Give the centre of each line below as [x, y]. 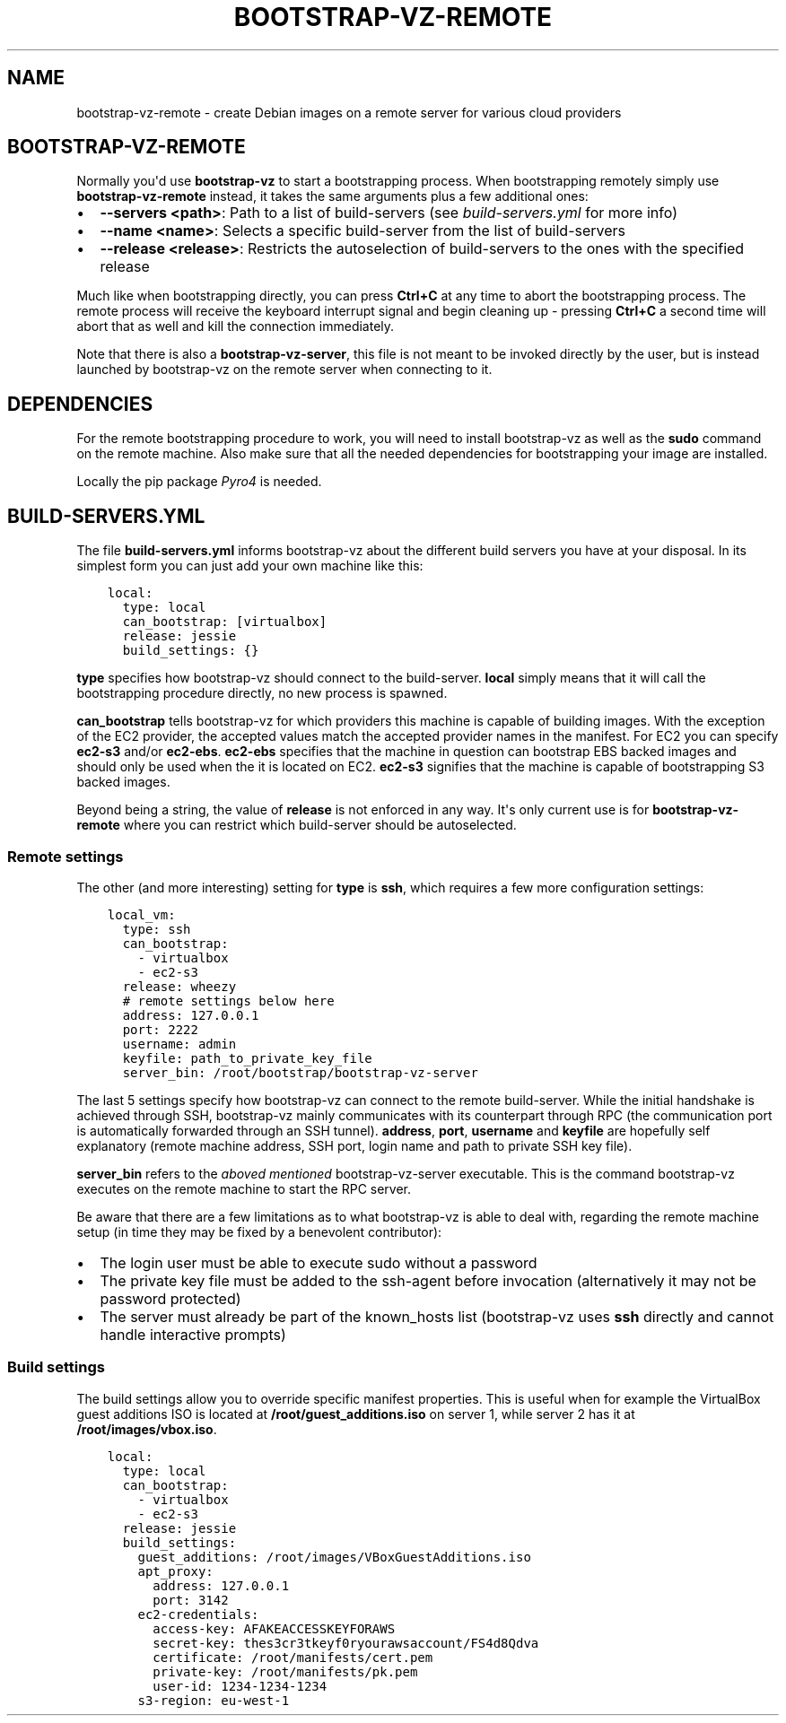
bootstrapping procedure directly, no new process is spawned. [262, 693]
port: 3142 [191, 1600]
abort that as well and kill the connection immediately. [236, 326]
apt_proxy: [175, 1571]
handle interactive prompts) [193, 1334]
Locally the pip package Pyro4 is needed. [199, 482]
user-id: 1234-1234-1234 [240, 1686]
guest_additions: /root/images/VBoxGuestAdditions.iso [334, 1557]
